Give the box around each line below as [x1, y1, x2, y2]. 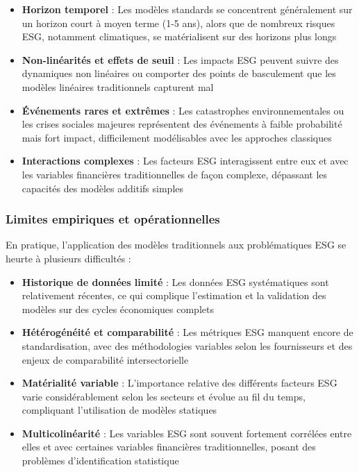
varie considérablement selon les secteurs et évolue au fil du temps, [22, 389, 306, 403]
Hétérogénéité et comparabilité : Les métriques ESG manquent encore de [22, 325, 353, 339]
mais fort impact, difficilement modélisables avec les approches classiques [22, 130, 332, 144]
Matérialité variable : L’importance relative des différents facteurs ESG [22, 376, 337, 390]
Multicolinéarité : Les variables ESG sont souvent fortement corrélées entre [22, 425, 352, 440]
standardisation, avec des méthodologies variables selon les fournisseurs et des [22, 338, 353, 353]
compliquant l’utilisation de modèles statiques [22, 403, 217, 417]
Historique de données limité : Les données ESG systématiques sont [22, 274, 329, 289]
